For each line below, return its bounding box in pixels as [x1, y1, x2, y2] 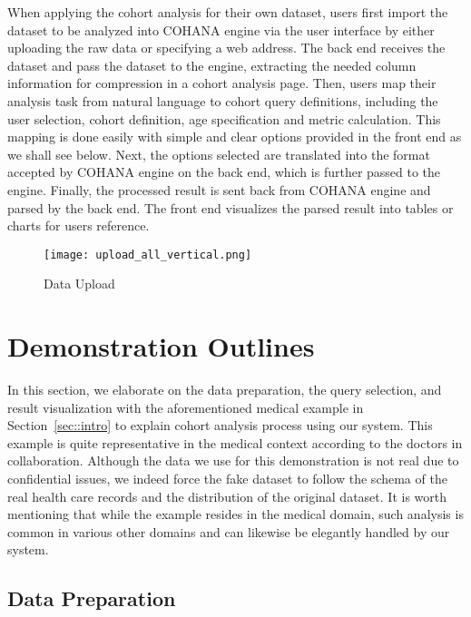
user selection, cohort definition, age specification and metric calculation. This [7, 109, 441, 128]
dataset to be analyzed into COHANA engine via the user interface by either [7, 20, 435, 39]
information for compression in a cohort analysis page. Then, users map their [7, 73, 437, 93]
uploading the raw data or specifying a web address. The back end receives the [7, 38, 446, 57]
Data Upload [44, 274, 115, 293]
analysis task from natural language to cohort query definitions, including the [7, 91, 438, 110]
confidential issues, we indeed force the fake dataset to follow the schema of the [7, 469, 447, 488]
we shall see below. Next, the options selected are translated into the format [7, 144, 430, 163]
